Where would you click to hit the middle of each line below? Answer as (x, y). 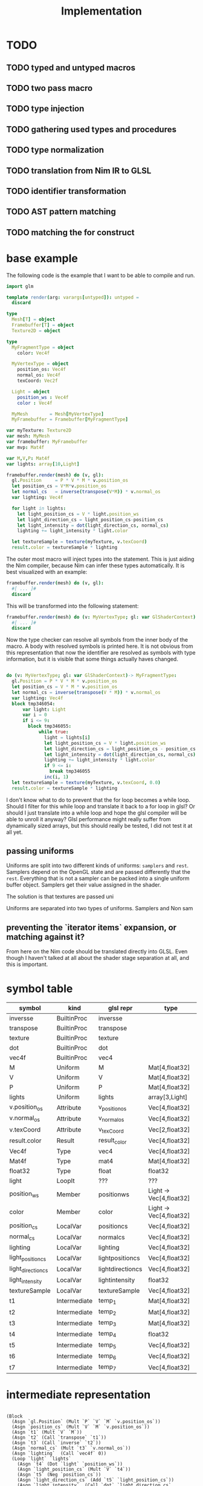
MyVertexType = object (40, 364)
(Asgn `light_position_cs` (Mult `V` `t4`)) (74, 1470)
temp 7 (107, 1367)
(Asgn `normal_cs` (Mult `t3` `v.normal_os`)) (71, 1448)
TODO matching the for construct (70, 232)
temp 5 (107, 1345)
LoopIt (66, 1181)
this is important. (27, 964)
